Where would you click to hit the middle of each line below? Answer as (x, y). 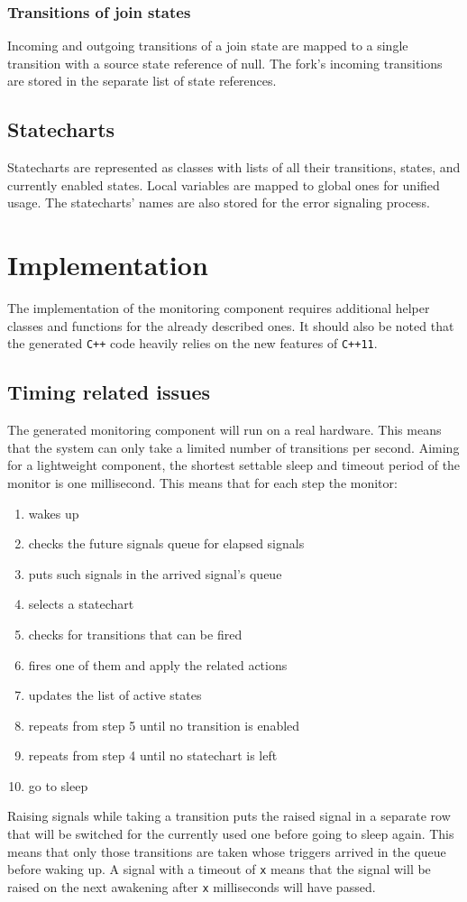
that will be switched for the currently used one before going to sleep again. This (231, 834)
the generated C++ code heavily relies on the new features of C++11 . (192, 343)
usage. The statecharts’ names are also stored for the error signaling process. (219, 202)
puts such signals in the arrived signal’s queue (155, 573)
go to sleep (58, 785)
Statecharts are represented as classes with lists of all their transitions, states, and (234, 167)
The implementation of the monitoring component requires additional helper (219, 308)
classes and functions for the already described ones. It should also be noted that (231, 325)
